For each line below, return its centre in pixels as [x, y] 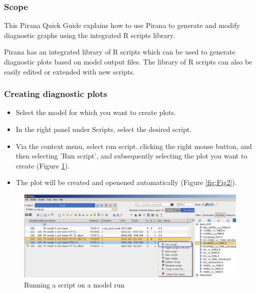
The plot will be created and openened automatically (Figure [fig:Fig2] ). [126, 182]
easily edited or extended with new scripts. [69, 71]
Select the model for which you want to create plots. [96, 112]
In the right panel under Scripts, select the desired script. [104, 129]
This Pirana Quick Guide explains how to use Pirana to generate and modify [122, 25]
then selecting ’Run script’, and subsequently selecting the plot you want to [131, 156]
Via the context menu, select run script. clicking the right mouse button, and [134, 146]
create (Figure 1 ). [43, 165]
